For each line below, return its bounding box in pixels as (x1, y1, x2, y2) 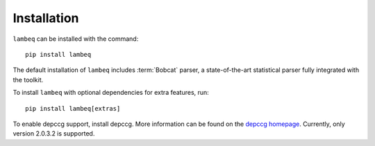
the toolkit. (12, 75, 44, 84)
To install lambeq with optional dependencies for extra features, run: (12, 89, 210, 97)
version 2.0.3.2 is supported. (12, 129, 95, 138)
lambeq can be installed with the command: (12, 35, 139, 43)
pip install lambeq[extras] (25, 104, 121, 112)
